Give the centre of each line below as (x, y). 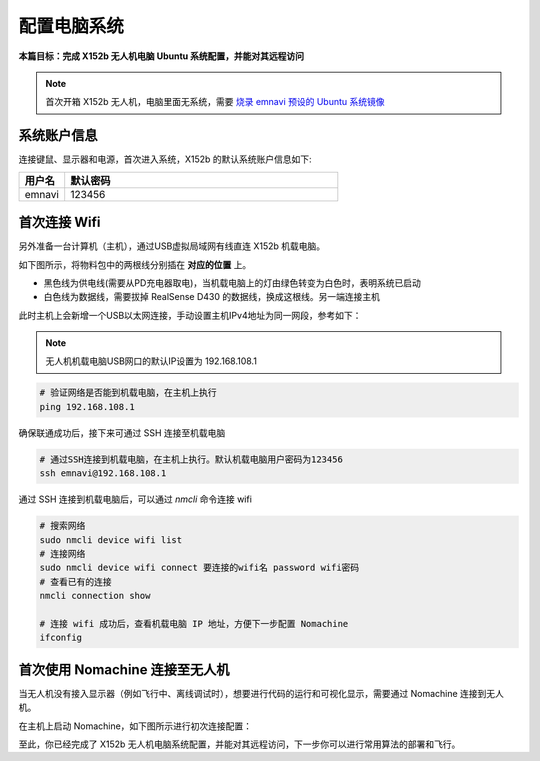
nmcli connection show (95, 596)
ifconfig (61, 638)
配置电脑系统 (71, 26)
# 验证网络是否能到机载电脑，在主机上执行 (128, 393)
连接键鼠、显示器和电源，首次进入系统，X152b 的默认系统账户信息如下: (165, 159)
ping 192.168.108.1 (87, 406)
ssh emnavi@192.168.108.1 (103, 473)
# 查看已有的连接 (75, 581)
